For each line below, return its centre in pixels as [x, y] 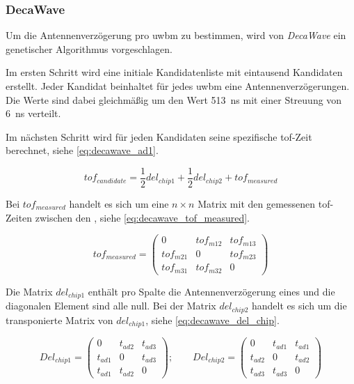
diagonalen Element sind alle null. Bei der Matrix [111, 306]
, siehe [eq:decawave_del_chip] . [212, 320]
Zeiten [19, 217]
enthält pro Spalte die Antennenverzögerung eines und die [211, 291]
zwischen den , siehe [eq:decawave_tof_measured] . [143, 217]
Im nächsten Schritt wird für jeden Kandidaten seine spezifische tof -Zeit [159, 136]
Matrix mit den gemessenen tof [264, 204]
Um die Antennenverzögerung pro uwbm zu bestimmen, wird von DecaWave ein [176, 35]
